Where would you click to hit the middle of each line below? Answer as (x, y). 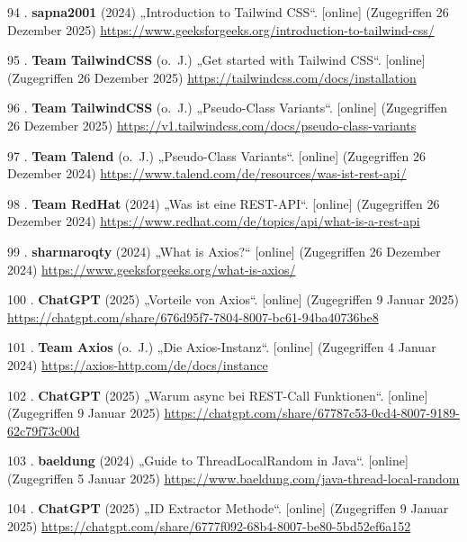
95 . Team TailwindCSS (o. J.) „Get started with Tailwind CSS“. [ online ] (216, 60)
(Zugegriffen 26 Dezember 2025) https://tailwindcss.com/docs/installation (212, 77)
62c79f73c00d (44, 430)
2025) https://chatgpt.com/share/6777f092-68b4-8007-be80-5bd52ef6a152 (209, 526)
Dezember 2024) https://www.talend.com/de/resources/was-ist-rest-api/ (207, 173)
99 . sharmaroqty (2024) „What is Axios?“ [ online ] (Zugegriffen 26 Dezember (224, 251)
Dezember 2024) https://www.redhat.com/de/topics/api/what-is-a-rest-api (214, 221)
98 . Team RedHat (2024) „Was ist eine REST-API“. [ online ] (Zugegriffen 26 (224, 203)
